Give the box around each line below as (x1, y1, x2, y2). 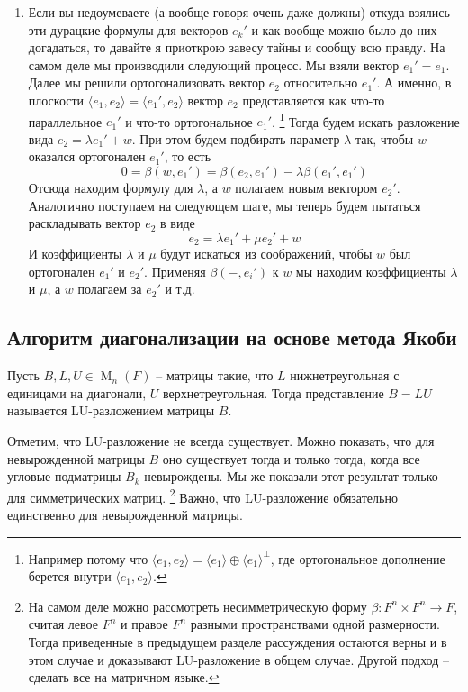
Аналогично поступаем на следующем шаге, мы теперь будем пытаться (28, 196, 421, 214)
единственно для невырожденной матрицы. (7, 505, 243, 524)
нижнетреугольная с (290, 366, 400, 385)
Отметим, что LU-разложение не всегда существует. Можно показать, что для (7, 432, 435, 450)
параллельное (28, 112, 103, 131)
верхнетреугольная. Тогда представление (163, 383, 384, 402)
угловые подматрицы (7, 467, 121, 486)
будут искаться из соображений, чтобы (160, 244, 373, 263)
